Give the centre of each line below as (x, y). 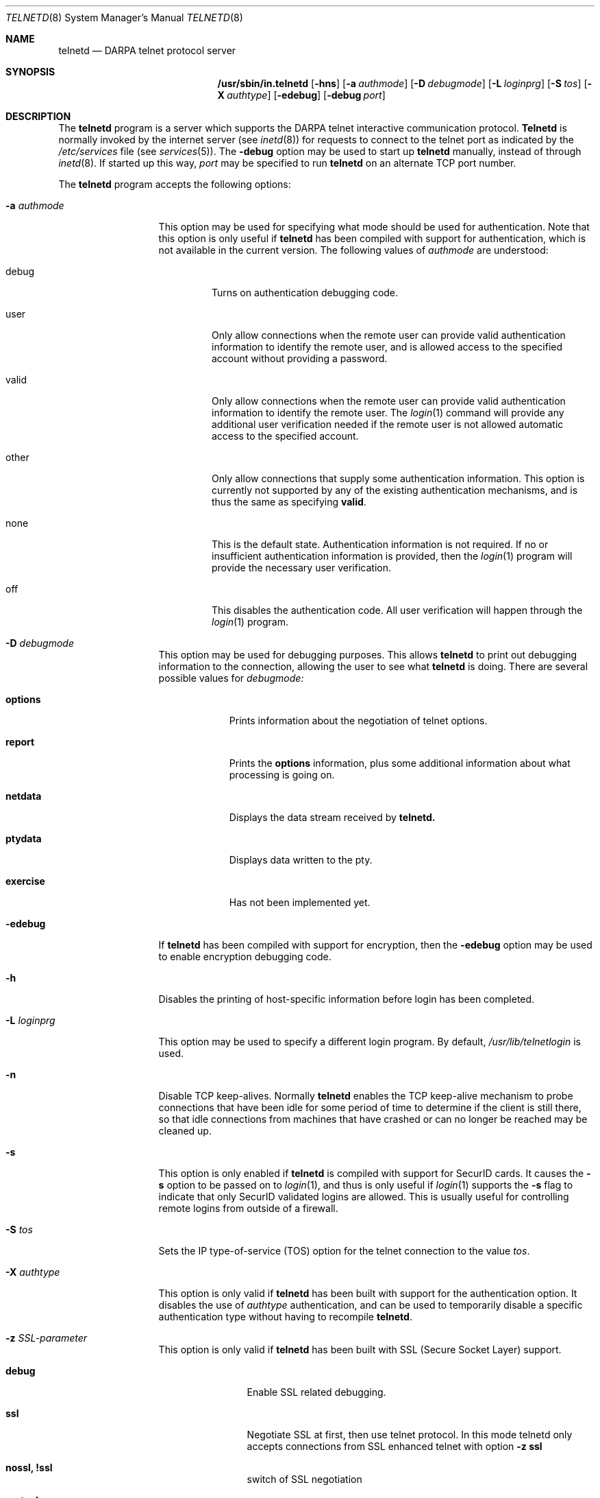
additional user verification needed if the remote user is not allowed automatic (388, 424)
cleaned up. (185, 1131)
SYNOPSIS (30, 72)
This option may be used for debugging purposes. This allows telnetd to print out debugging (368, 655)
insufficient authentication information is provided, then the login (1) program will (392, 556)
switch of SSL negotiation (304, 1479)
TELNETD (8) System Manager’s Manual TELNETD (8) (124, 17)
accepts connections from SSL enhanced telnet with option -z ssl (395, 1446)
